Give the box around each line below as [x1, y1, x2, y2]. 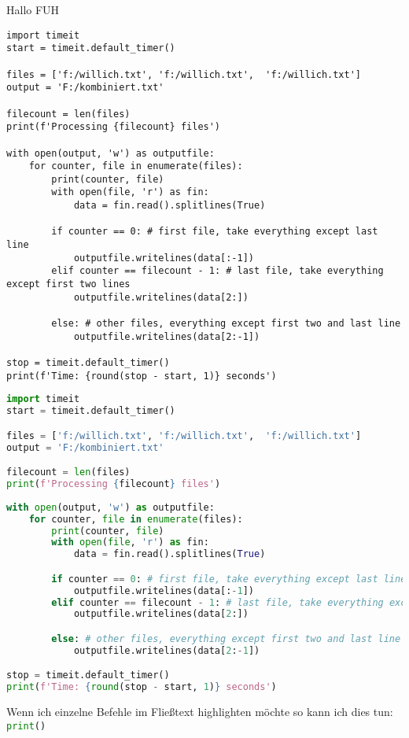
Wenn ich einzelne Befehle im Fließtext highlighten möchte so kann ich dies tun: [6, 703, 393, 720]
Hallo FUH [6, 2, 60, 17]
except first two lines [6, 279, 131, 290]
